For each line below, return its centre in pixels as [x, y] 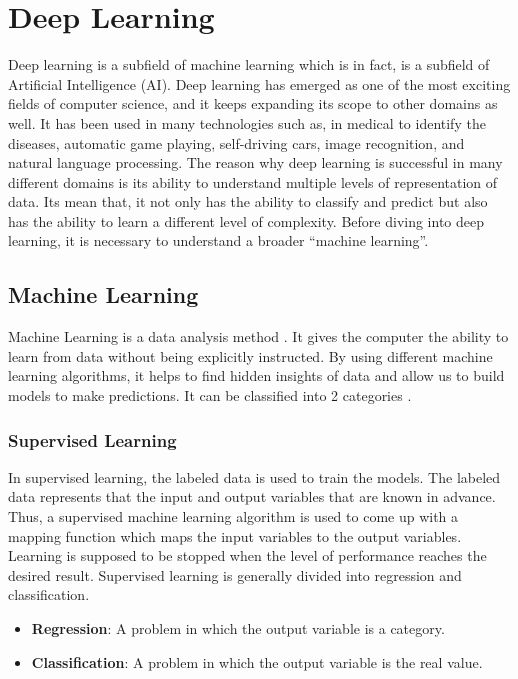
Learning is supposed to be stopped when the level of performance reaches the [247, 555]
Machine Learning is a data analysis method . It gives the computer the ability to [258, 336]
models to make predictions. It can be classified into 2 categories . [210, 395]
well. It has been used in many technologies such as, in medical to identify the [247, 122]
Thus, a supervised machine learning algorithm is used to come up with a [233, 516]
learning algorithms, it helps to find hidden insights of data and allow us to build [256, 375]
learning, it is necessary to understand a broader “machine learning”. [218, 240]
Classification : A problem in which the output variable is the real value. [257, 661]
